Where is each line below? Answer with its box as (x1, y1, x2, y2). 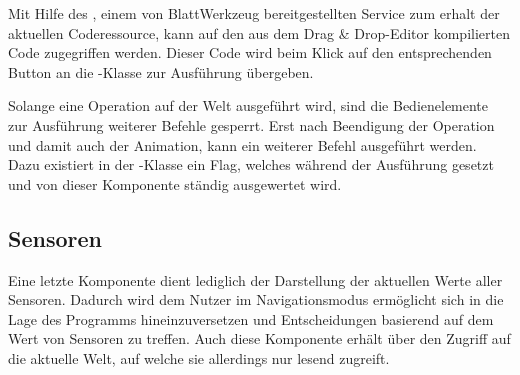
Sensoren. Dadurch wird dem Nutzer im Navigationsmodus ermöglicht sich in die (8, 289, 504, 310)
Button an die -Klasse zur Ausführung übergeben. (8, 61, 314, 82)
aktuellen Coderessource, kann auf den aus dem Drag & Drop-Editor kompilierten (8, 22, 510, 43)
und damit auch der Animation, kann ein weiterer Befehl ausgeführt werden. (8, 134, 477, 155)
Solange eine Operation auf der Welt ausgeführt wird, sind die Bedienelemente (8, 95, 489, 116)
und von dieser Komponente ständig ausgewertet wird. (8, 173, 342, 194)
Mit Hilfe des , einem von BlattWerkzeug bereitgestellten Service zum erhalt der (8, 3, 500, 23)
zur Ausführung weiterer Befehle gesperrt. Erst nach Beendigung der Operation (8, 114, 495, 135)
